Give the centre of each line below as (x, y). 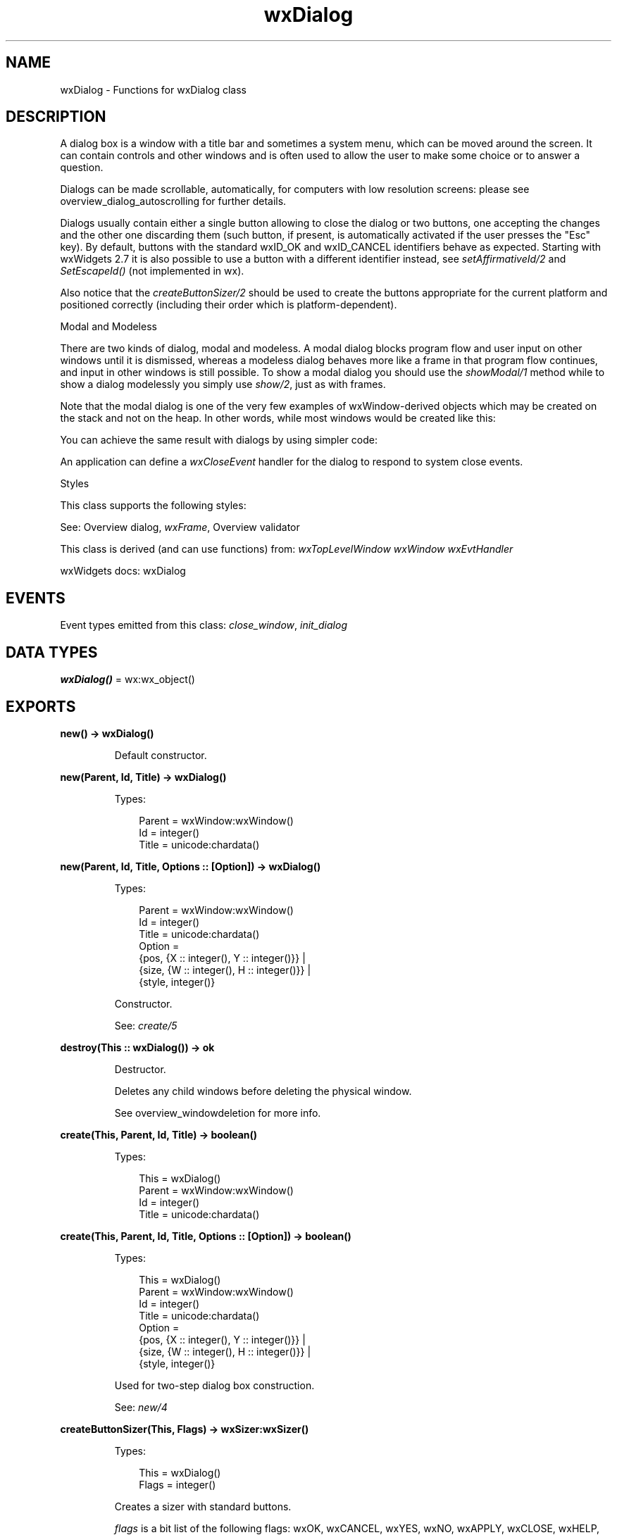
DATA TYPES (52, 652)
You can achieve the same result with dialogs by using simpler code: (219, 440)
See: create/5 (146, 1025)
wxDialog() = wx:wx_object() (127, 679)
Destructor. (140, 1069)
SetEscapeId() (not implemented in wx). (152, 271)
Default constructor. (161, 755)
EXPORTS (41, 706)
